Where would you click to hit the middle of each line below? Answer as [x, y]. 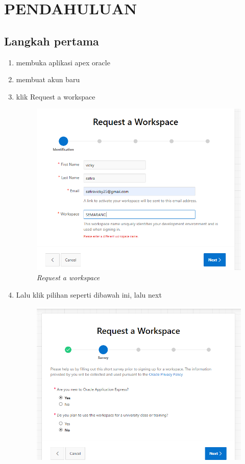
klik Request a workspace [56, 96]
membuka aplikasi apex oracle [63, 62]
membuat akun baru [48, 79]
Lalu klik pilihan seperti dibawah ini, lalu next [89, 294]
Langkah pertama [52, 41]
